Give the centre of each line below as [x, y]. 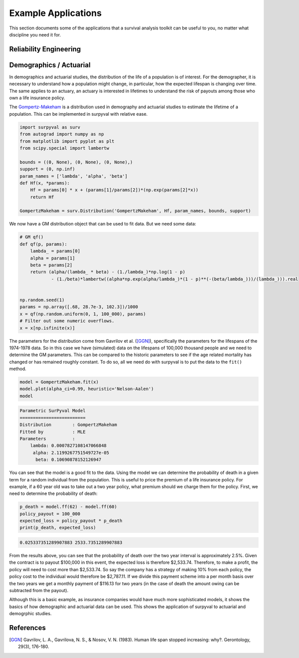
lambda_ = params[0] [55, 251]
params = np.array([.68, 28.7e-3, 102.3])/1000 [79, 307]
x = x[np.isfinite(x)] [47, 328]
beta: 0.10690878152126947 [69, 460]
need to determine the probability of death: [53, 493]
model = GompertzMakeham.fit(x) [59, 382]
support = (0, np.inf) [47, 169]
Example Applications [56, 13]
